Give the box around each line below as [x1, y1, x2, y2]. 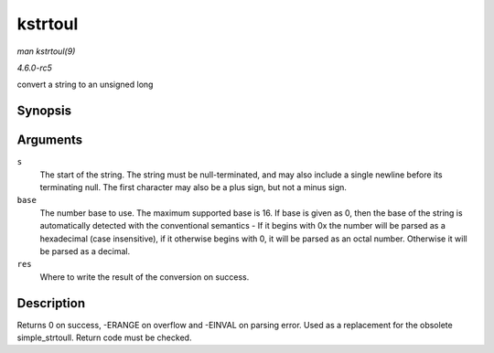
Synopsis [16, 103, 72, 119]
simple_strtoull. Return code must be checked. [16, 332, 192, 343]
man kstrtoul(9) [16, 46, 76, 57]
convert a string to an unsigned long [16, 79, 154, 91]
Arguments [16, 133, 83, 148]
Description [16, 295, 86, 311]
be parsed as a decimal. [39, 245, 131, 256]
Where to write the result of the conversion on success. [39, 271, 250, 283]
